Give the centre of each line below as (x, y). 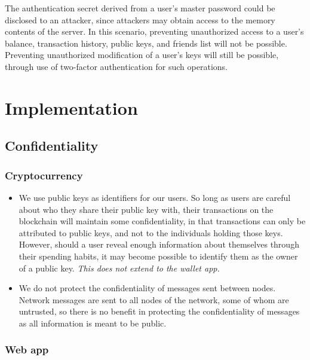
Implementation (71, 107)
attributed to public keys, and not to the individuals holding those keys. (151, 232)
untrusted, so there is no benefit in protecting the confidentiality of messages (159, 311)
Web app (27, 350)
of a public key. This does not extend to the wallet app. (119, 268)
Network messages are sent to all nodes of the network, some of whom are (154, 299)
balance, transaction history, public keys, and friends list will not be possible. (146, 43)
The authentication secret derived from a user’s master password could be (140, 8)
